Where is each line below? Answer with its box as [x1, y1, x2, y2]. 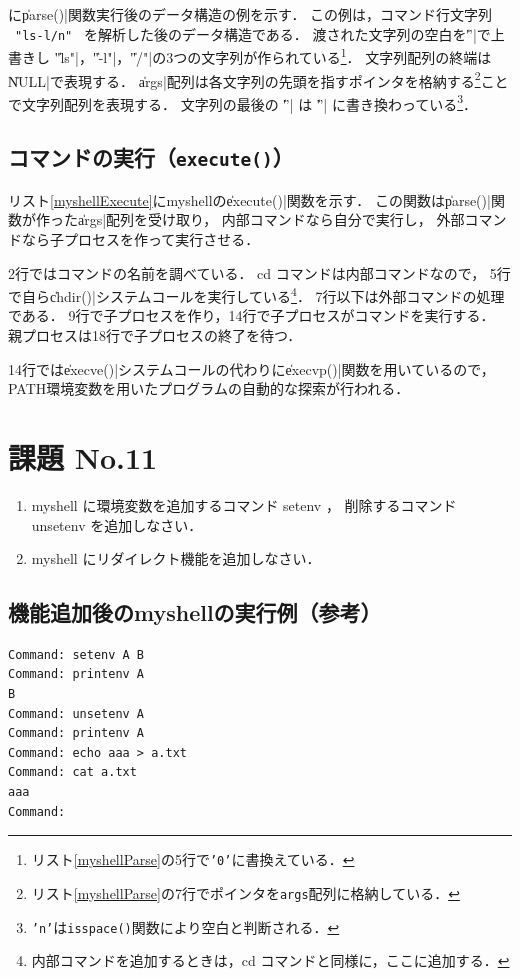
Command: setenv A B [8, 647, 145, 662]
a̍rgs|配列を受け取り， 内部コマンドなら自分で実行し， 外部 [77, 209, 465, 230]
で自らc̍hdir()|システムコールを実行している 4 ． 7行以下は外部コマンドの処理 [8, 283, 505, 306]
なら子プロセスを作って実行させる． [21, 228, 260, 249]
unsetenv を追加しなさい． [31, 514, 203, 535]
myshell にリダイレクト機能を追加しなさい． [31, 548, 321, 569]
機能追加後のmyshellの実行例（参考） [8, 597, 382, 628]
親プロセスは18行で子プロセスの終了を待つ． [8, 325, 302, 345]
